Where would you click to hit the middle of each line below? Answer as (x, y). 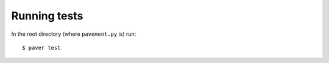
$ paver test (41, 48)
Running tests (47, 16)
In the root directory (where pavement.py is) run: (74, 34)
